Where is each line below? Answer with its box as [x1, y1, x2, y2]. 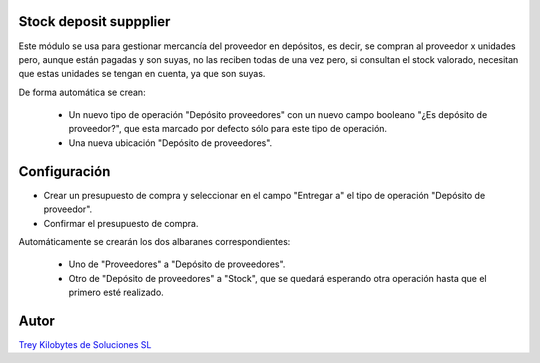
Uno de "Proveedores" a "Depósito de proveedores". [68, 258, 286, 270]
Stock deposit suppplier [18, 13, 171, 30]
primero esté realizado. [68, 286, 164, 299]
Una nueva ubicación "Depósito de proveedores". [68, 136, 273, 149]
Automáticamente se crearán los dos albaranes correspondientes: [18, 235, 291, 247]
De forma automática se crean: [18, 86, 146, 98]
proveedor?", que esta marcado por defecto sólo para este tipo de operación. [68, 123, 388, 135]
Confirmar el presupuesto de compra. [43, 217, 199, 229]
